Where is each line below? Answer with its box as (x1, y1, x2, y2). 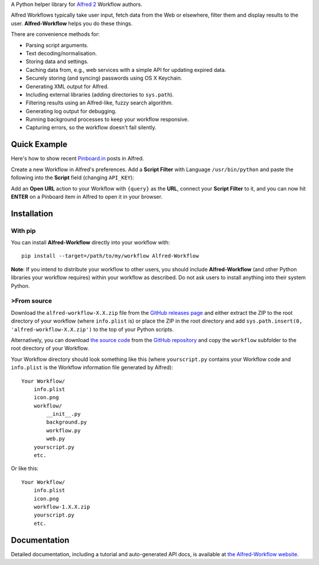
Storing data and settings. (25, 58, 89, 65)
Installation (11, 208, 53, 218)
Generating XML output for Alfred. (25, 83, 109, 90)
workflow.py (46, 427, 81, 433)
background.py (46, 419, 87, 426)
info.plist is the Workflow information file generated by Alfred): (11, 364, 174, 371)
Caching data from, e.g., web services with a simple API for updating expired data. (25, 66, 227, 73)
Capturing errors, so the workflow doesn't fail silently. (25, 124, 157, 131)
